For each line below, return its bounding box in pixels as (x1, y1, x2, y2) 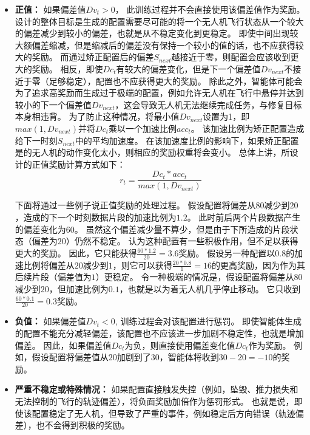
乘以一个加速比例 (109, 122, 177, 134)
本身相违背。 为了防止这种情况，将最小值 (15, 110, 180, 123)
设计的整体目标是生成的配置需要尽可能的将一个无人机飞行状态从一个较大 (15, 15, 304, 27)
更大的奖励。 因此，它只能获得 (15, 246, 137, 259)
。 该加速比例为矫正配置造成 (190, 122, 305, 134)
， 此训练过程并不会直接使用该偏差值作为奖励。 (115, 3, 305, 15)
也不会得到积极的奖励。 (36, 419, 130, 431)
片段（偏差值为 (32, 270, 92, 283)
